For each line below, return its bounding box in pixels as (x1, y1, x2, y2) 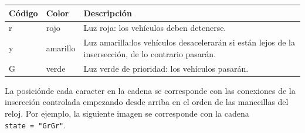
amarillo (46, 41, 76, 54)
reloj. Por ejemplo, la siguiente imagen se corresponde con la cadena (5, 107, 249, 119)
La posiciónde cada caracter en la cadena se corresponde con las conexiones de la (5, 84, 296, 96)
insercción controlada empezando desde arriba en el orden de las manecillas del (5, 96, 289, 108)
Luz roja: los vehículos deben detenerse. (83, 22, 226, 34)
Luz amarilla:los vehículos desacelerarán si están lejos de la (83, 36, 295, 48)
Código (9, 6, 38, 19)
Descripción (83, 6, 132, 19)
